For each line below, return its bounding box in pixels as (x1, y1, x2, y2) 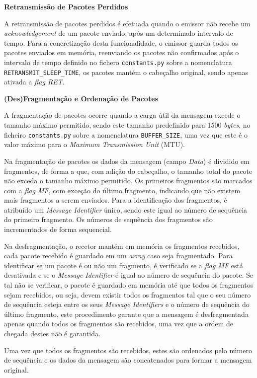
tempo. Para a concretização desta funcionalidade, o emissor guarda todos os (4, 37, 238, 48)
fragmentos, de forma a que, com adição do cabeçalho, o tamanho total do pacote (4, 165, 253, 176)
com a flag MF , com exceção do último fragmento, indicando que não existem (4, 185, 241, 195)
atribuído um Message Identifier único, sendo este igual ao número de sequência (4, 204, 248, 215)
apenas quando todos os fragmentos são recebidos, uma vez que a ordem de (4, 318, 233, 329)
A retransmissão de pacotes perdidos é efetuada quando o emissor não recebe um (4, 18, 251, 28)
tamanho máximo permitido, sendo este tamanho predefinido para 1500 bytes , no (4, 120, 251, 130)
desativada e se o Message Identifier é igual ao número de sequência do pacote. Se (4, 270, 254, 280)
